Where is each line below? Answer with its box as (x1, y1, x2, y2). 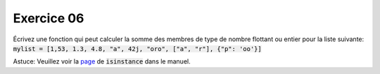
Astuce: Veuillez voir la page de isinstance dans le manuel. (13, 57, 191, 66)
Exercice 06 (13, 10, 84, 26)
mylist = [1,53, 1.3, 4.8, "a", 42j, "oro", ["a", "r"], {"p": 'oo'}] (13, 45, 262, 52)
